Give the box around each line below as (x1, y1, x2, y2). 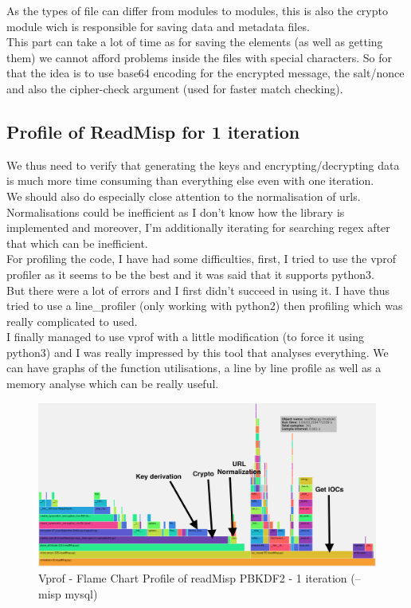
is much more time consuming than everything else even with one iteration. (6, 172, 374, 189)
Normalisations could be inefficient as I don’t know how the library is (6, 203, 345, 220)
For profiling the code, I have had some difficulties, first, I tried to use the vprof (6, 250, 397, 267)
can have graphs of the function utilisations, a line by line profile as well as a (6, 359, 382, 376)
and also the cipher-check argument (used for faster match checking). (6, 80, 343, 96)
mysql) (65, 585, 98, 602)
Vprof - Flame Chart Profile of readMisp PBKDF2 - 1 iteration (38, 570, 347, 586)
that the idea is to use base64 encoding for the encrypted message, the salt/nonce (6, 65, 405, 81)
